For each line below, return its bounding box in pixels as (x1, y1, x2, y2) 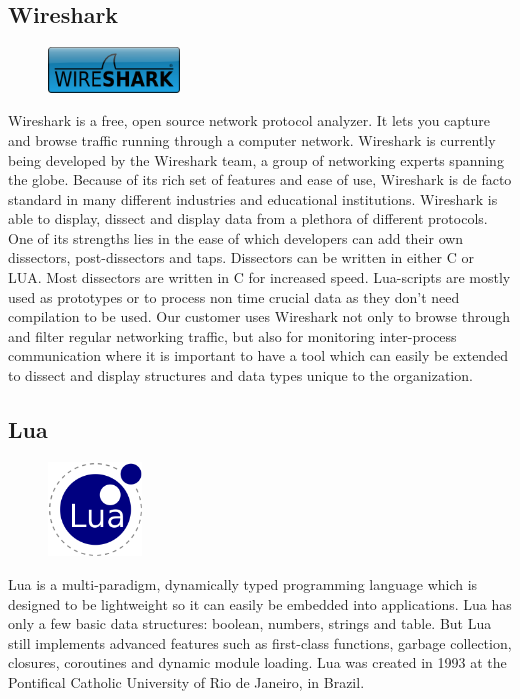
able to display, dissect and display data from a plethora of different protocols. (8, 208, 488, 229)
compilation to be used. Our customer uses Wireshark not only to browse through (8, 306, 510, 327)
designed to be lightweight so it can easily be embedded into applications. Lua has (8, 593, 512, 614)
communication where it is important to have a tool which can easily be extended (8, 345, 508, 366)
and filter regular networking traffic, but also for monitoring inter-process (8, 325, 457, 346)
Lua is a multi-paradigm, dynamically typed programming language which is (8, 573, 478, 594)
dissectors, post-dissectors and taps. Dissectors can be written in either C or (8, 247, 474, 268)
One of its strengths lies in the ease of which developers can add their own (8, 227, 464, 248)
